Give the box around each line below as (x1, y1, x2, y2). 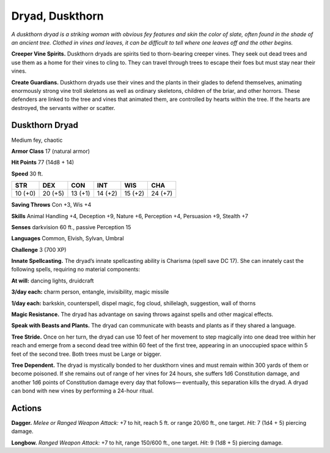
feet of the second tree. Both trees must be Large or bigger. (11, 350, 162, 358)
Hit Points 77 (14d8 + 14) (11, 159, 75, 166)
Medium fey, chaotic (11, 136, 63, 144)
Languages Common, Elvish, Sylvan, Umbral (11, 235, 125, 242)
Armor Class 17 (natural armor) (11, 147, 90, 155)
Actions (11, 403, 42, 413)
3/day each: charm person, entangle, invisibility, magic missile (11, 288, 169, 296)
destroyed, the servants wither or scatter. (11, 104, 116, 111)
